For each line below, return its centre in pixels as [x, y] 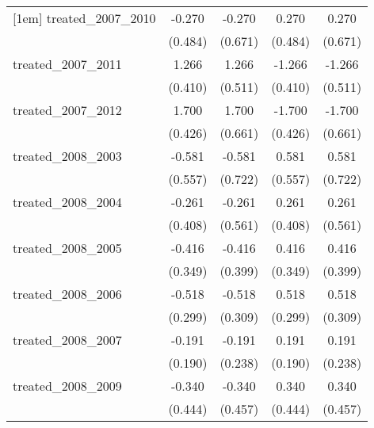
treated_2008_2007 [67, 340]
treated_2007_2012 [67, 110]
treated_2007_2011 [67, 64]
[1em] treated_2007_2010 [84, 18]
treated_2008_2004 [67, 202]
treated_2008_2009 [67, 386]
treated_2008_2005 [67, 248]
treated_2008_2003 [67, 156]
